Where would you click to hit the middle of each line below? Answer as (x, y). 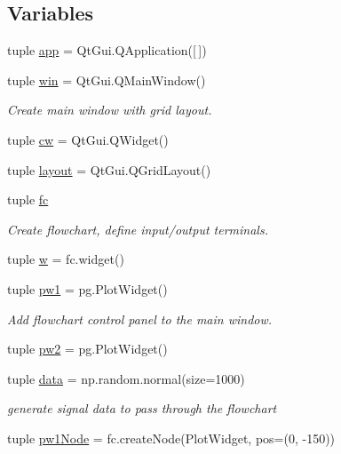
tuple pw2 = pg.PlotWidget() (87, 349)
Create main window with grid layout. (110, 110)
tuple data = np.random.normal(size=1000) (126, 378)
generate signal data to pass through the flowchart (142, 408)
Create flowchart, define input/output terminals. (138, 229)
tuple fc (28, 199)
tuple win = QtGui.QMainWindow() (107, 80)
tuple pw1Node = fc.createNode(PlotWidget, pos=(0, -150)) (171, 438)
